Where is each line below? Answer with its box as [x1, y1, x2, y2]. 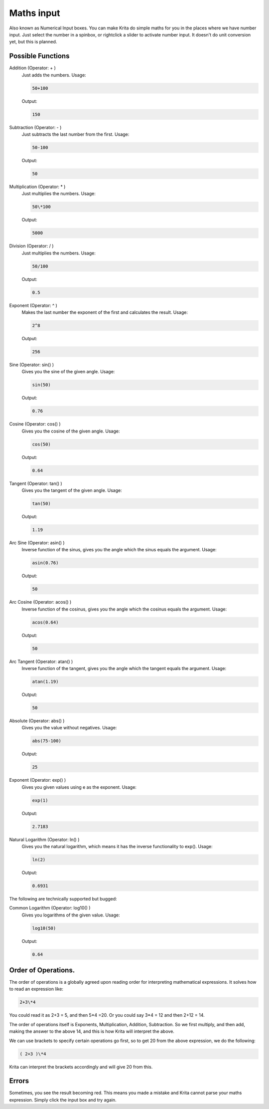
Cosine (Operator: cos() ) [9, 421, 61, 427]
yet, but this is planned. [9, 39, 57, 45]
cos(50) [32, 442, 51, 447]
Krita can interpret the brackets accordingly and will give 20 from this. [9, 1064, 153, 1070]
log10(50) [32, 925, 56, 931]
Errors [9, 1077, 29, 1085]
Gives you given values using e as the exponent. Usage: [21, 784, 137, 790]
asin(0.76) [32, 560, 59, 566]
